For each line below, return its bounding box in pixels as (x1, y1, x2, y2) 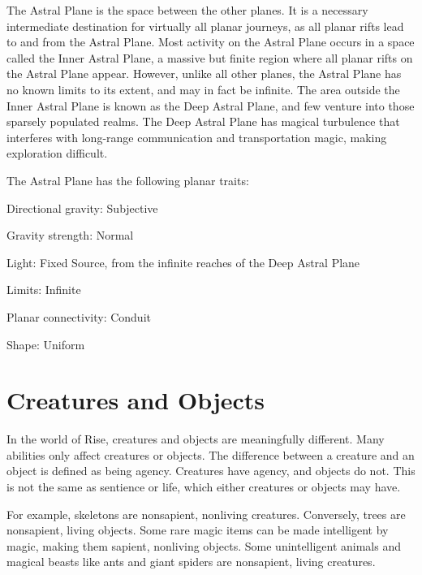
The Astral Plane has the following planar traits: (6, 171, 249, 188)
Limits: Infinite (6, 281, 81, 298)
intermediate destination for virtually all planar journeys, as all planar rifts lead (6, 17, 404, 34)
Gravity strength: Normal (6, 227, 134, 244)
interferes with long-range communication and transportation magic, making (6, 128, 387, 145)
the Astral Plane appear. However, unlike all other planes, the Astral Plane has (6, 65, 402, 82)
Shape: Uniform (6, 335, 85, 352)
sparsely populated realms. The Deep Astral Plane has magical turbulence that (6, 113, 400, 130)
